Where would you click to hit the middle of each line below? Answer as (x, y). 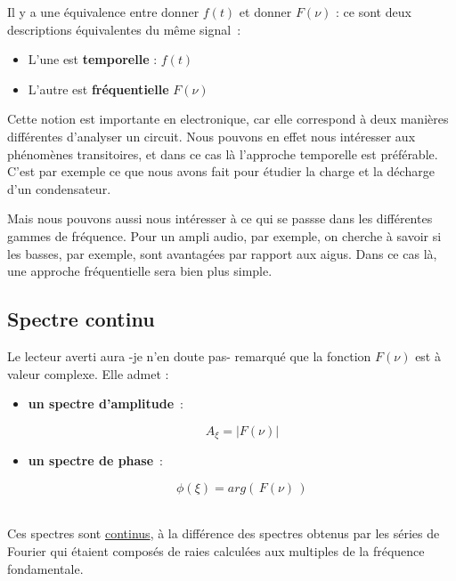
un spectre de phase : (96, 460)
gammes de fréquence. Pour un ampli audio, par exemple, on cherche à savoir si (224, 235)
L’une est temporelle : (93, 59)
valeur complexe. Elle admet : (88, 373)
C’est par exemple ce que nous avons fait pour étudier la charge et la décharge (221, 171)
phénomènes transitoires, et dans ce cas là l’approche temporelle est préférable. (223, 153)
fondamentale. (45, 568)
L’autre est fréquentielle (98, 89)
